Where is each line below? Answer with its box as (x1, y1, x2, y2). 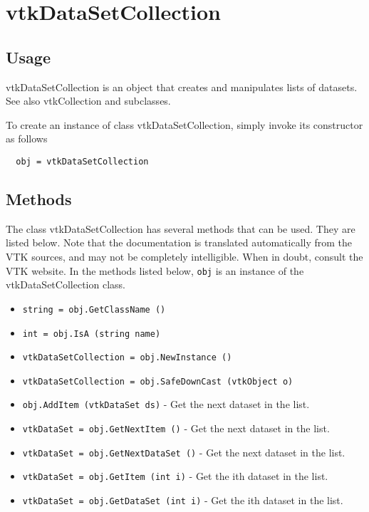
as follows (6, 131, 48, 146)
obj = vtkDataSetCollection (16, 156, 149, 167)
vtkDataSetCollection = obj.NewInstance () (22, 352, 232, 363)
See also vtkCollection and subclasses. (6, 93, 171, 108)
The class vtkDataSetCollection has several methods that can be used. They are (6, 221, 355, 236)
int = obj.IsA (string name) (22, 328, 161, 339)
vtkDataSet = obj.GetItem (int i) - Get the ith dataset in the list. (22, 469, 328, 484)
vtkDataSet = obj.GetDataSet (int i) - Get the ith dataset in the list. (22, 493, 343, 508)
